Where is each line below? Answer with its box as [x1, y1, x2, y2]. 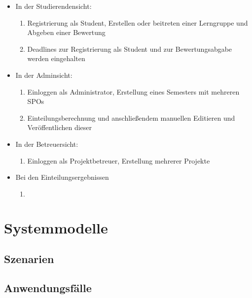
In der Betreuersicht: [15, 138, 78, 149]
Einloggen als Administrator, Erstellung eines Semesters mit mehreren [27, 86, 240, 97]
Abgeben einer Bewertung [27, 27, 106, 37]
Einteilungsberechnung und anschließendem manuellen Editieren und [27, 112, 235, 123]
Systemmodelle [4, 217, 108, 237]
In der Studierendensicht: [15, 1, 92, 11]
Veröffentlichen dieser [27, 122, 92, 132]
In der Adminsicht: [15, 69, 72, 80]
